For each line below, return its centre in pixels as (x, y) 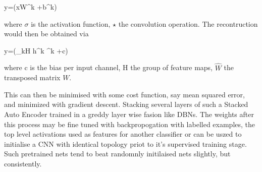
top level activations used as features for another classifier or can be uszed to (123, 134)
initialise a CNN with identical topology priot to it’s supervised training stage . (125, 144)
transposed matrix (32, 77)
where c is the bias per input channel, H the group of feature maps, (108, 67)
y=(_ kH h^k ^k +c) (36, 50)
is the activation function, (71, 23)
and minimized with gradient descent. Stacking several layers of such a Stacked (126, 104)
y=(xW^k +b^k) (31, 7)
